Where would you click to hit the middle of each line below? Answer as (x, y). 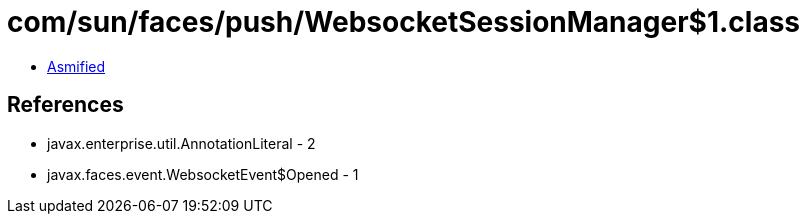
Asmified (76, 66)
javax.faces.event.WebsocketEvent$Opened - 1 (203, 174)
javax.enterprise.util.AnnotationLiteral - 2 (181, 143)
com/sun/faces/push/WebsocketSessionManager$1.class (403, 22)
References (65, 105)
